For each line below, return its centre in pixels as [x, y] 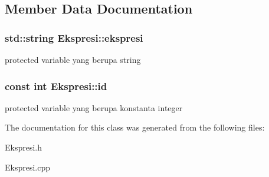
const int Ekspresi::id [56, 86]
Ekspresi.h [24, 147]
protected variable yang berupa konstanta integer [94, 107]
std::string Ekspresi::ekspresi [74, 37]
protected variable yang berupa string [73, 59]
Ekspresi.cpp [28, 167]
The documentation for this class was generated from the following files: [135, 127]
